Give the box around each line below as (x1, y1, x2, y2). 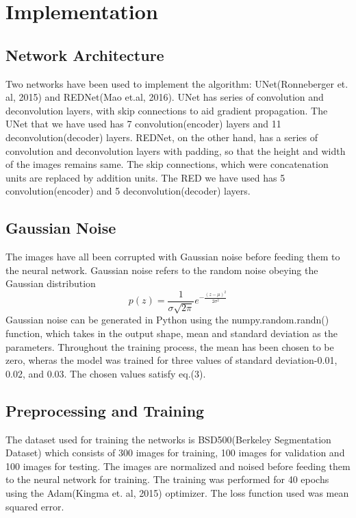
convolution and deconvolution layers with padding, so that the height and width (5, 143, 346, 158)
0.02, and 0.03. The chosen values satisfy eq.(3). (5, 366, 206, 380)
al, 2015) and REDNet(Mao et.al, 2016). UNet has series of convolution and (5, 90, 324, 104)
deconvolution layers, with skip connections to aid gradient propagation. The (5, 103, 328, 117)
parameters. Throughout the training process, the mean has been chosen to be (5, 339, 334, 354)
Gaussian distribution (5, 276, 96, 291)
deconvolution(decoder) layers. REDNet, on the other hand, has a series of (5, 129, 318, 144)
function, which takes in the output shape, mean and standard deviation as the (5, 325, 338, 340)
